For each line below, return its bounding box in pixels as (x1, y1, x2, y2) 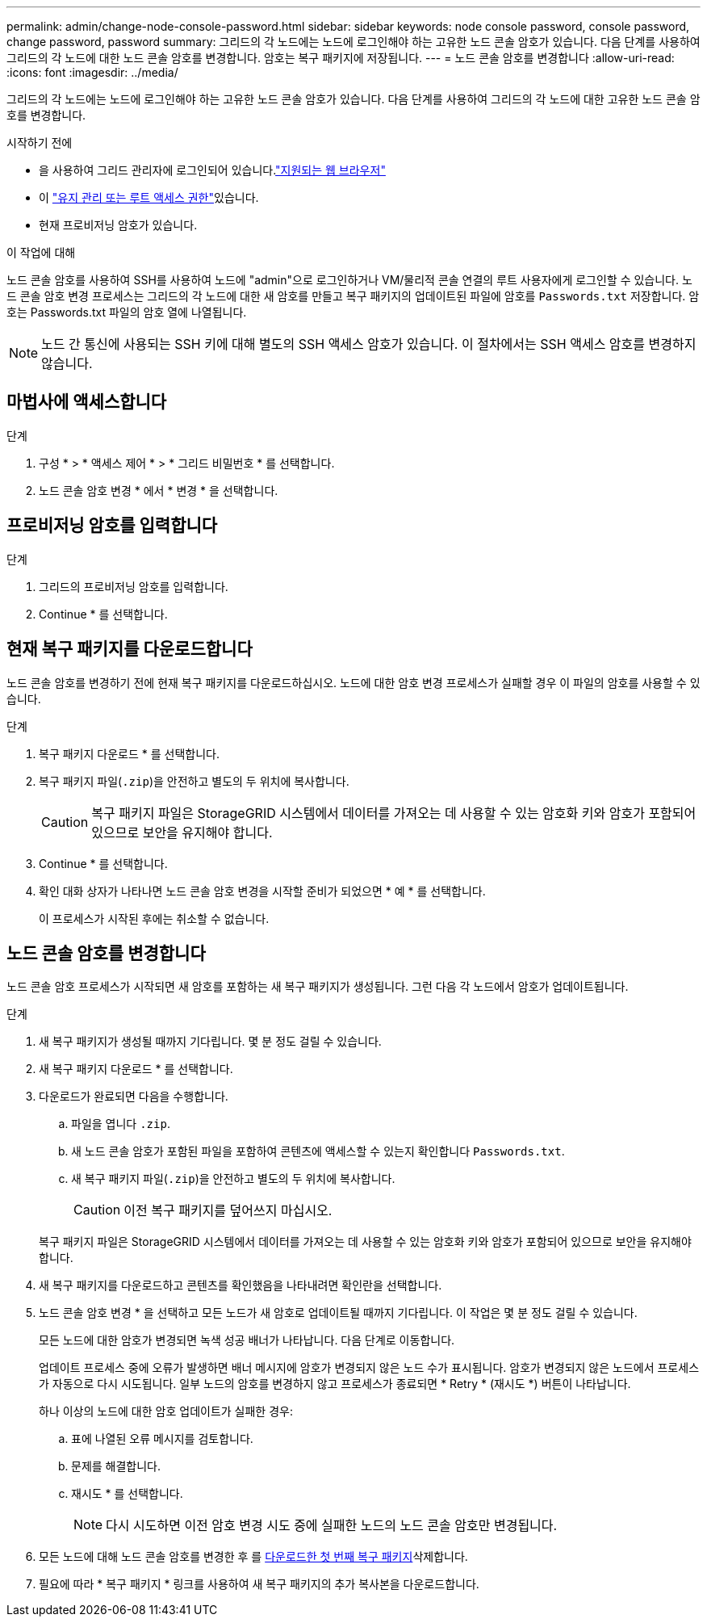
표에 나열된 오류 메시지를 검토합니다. (71, 1432, 253, 1446)
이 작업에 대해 (6, 245, 76, 259)
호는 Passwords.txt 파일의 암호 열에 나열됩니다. (6, 305, 247, 319)
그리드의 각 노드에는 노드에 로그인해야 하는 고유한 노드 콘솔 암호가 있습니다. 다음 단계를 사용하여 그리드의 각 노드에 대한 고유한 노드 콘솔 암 (6, 92, 701, 106)
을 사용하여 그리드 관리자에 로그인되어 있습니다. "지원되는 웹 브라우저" (39, 163, 386, 177)
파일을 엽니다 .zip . (71, 1117, 170, 1131)
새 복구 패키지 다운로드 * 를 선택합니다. (39, 1062, 233, 1076)
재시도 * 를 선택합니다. (71, 1487, 183, 1501)
